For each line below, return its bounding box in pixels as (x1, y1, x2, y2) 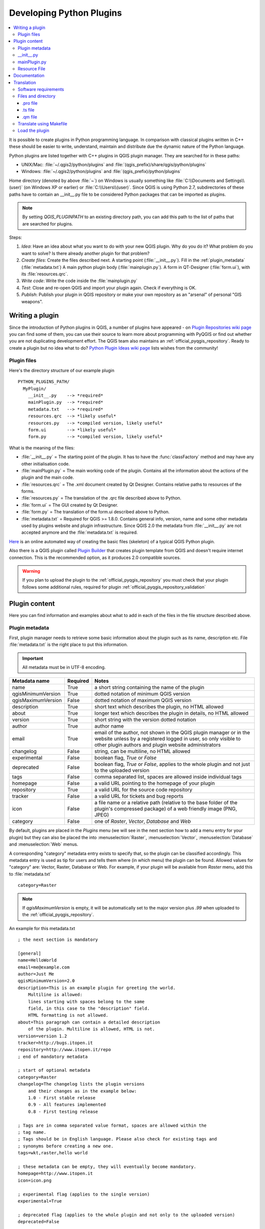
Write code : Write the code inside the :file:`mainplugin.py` (21, 278, 138, 284)
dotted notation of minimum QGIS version (94, 691, 190, 698)
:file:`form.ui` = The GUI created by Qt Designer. (21, 502, 119, 508)
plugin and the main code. (21, 474, 74, 480)
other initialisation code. (21, 461, 70, 467)
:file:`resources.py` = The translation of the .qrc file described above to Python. (21, 495, 182, 501)
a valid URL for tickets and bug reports (94, 793, 184, 800)
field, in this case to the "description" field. (27, 1005, 150, 1011)
